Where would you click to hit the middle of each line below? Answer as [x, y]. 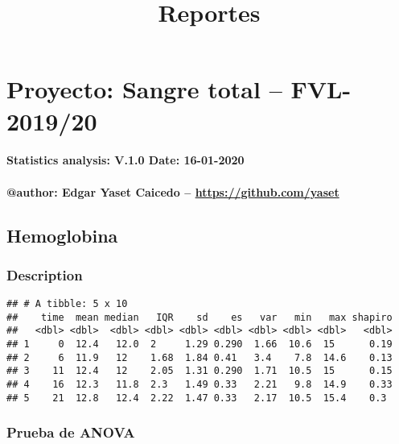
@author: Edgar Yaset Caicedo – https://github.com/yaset [173, 191]
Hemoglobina [62, 235]
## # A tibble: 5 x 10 [67, 304]
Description [45, 274]
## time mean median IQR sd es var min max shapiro [199, 317]
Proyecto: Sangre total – [144, 89]
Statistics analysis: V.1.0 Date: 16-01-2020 [125, 160]
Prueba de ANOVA [71, 432]
